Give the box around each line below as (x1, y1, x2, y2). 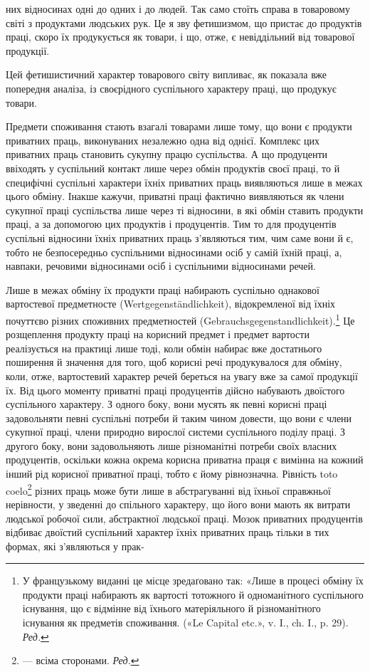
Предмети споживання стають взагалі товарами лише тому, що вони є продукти (6, 119, 352, 134)
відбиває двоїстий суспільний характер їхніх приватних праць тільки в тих (6, 525, 329, 540)
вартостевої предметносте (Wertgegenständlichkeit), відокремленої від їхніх (6, 296, 336, 311)
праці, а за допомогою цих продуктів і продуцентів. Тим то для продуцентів (6, 216, 337, 231)
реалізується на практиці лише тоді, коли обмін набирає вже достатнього (6, 340, 322, 355)
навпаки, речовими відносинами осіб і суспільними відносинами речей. (6, 258, 316, 273)
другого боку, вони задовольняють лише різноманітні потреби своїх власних (6, 438, 337, 453)
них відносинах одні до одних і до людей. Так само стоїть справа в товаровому (6, 1, 350, 16)
